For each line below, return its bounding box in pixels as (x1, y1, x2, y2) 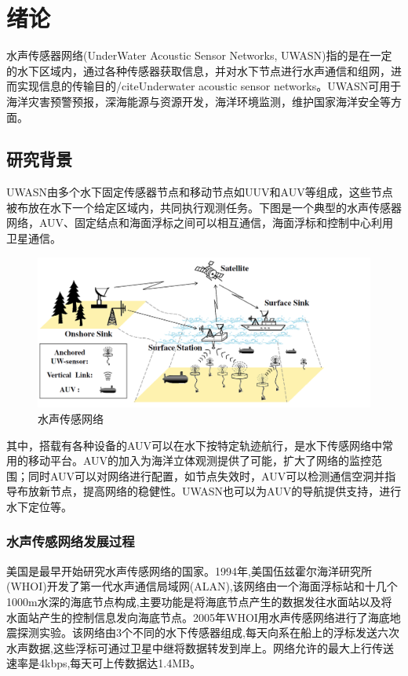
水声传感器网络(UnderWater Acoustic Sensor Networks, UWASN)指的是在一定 (6, 47, 392, 64)
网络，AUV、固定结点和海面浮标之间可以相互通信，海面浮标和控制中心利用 (6, 214, 394, 231)
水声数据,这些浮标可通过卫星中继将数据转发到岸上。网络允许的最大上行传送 (6, 639, 394, 656)
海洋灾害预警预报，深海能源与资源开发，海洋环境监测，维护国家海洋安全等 (6, 93, 391, 109)
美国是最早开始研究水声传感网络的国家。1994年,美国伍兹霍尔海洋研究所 (6, 562, 372, 579)
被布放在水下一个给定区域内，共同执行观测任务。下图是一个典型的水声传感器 (6, 199, 402, 215)
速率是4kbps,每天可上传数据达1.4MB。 (6, 655, 202, 671)
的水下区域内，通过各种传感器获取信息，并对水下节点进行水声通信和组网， (6, 62, 391, 79)
